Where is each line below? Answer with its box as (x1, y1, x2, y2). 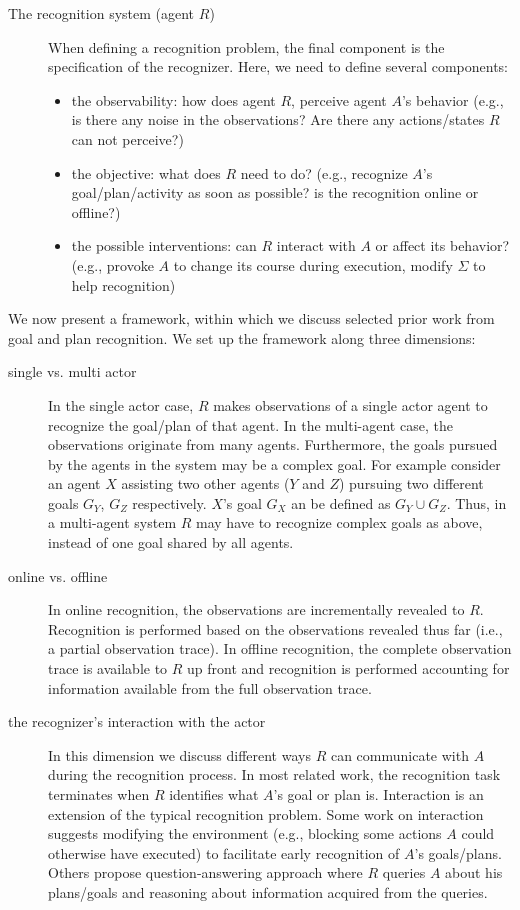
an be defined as (291, 492, 391, 513)
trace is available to (48, 658, 168, 679)
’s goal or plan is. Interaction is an (273, 784, 484, 804)
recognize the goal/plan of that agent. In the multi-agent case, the (48, 414, 453, 435)
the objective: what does (71, 162, 221, 183)
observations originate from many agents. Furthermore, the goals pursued (48, 434, 498, 455)
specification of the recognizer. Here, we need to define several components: (48, 56, 508, 77)
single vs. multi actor (8, 361, 137, 382)
